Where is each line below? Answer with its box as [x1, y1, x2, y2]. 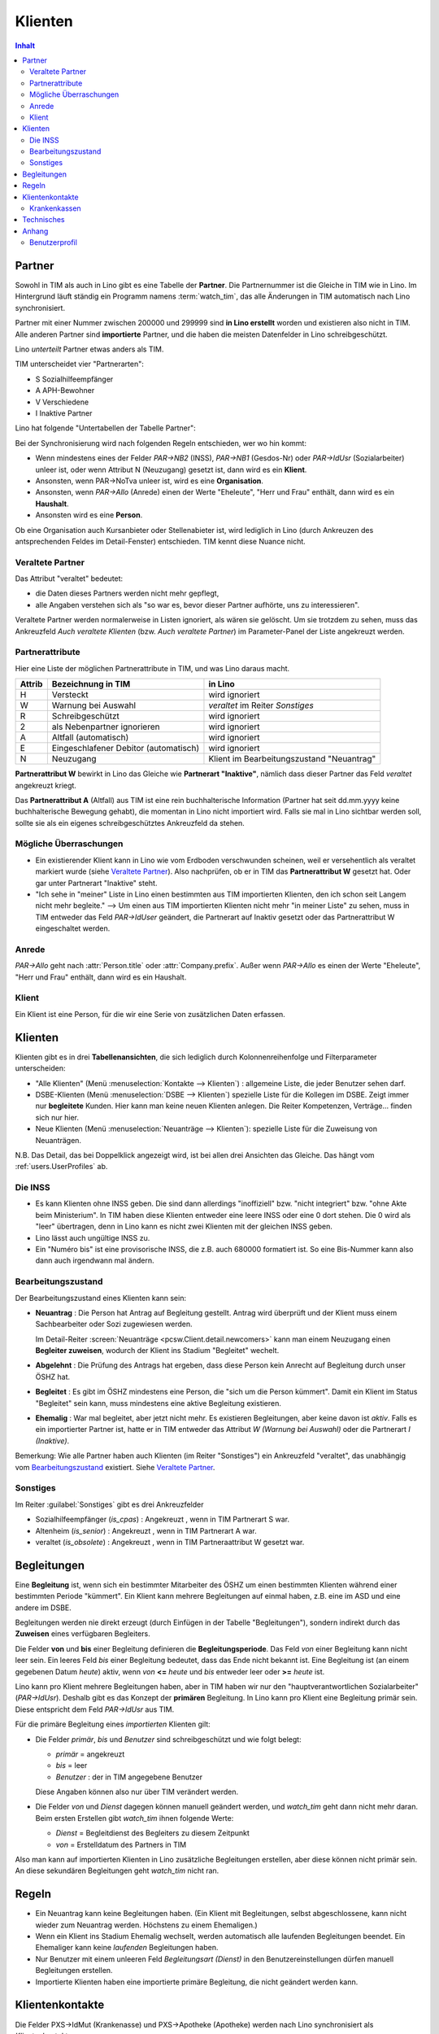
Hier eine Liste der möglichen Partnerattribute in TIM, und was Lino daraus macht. [15, 663, 290, 673]
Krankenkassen [29, 203, 81, 213]
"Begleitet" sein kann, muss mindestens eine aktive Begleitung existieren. [35, 1398, 282, 1408]
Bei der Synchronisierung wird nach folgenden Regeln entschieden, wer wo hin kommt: [15, 438, 306, 447]
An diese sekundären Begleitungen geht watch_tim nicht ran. [15, 1866, 219, 1875]
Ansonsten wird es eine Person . [35, 510, 143, 520]
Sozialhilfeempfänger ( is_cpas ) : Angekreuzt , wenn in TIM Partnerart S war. [35, 1514, 290, 1525]
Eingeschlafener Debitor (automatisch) [51, 743, 200, 754]
